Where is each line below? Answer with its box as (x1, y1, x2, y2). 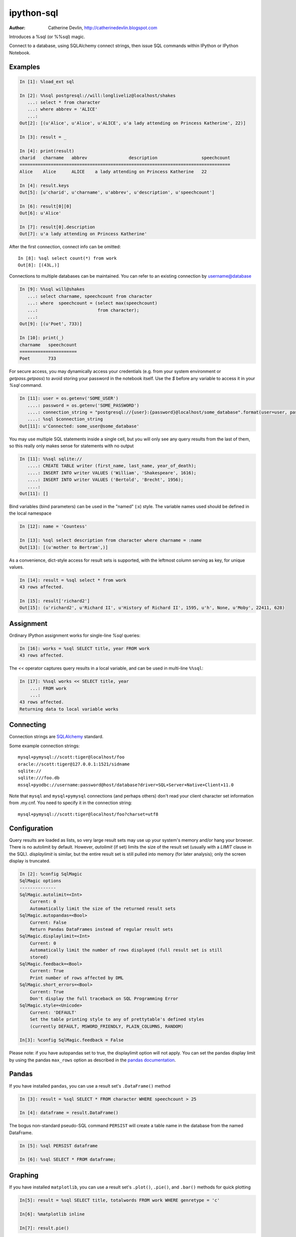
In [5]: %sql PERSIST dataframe (19, 1143, 98, 1148)
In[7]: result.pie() (19, 1225, 69, 1231)
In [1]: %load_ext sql (19, 79, 74, 84)
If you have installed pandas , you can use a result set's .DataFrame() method (9, 1083, 171, 1089)
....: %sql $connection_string (27, 416, 103, 422)
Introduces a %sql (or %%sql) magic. (9, 34, 85, 40)
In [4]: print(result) (19, 148, 74, 153)
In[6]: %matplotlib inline (19, 1211, 85, 1217)
